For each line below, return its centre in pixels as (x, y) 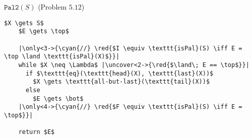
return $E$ (37, 132)
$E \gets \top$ (44, 31)
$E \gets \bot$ (58, 98)
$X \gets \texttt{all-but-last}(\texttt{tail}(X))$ (121, 82)
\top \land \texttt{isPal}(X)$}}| (62, 57)
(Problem (52, 7)
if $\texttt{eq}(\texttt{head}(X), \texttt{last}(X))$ (119, 73)
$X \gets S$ (24, 23)
